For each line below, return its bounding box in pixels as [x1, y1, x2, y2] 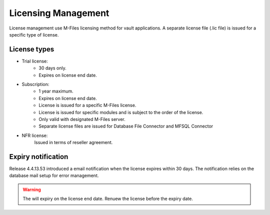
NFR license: [21, 132, 48, 138]
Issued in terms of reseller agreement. [34, 139, 113, 145]
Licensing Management [9, 7, 109, 18]
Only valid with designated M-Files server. [38, 116, 126, 122]
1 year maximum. [38, 88, 73, 94]
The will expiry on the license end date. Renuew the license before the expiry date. [22, 195, 193, 202]
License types [9, 45, 54, 53]
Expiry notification [9, 152, 68, 161]
